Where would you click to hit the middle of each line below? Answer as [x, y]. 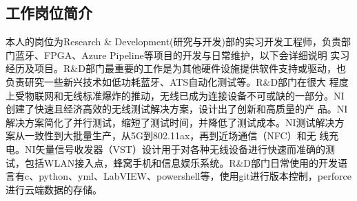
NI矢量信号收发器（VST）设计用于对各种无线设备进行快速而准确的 [175, 149]
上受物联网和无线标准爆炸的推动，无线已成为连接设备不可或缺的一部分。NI [175, 95]
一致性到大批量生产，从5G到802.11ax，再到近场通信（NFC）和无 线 [177, 135]
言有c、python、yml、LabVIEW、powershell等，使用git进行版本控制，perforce [178, 176]
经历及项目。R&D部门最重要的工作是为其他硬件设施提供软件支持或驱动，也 [176, 68]
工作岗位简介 [49, 13]
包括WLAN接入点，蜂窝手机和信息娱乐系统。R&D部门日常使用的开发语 [186, 162]
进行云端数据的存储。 [54, 189]
